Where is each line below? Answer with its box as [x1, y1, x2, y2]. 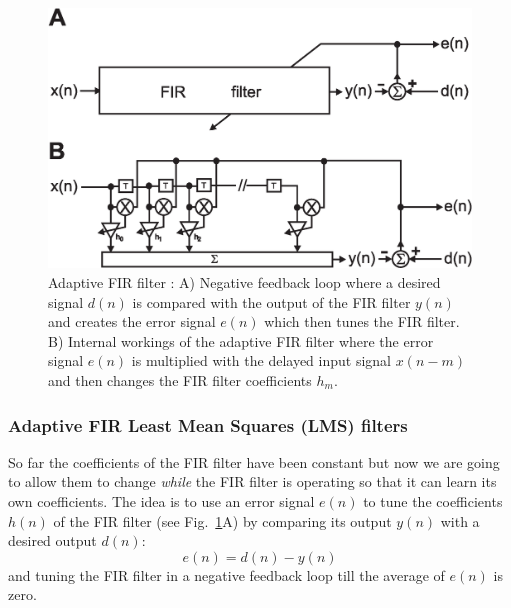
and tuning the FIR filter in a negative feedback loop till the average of [8, 564, 445, 585]
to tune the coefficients [363, 491, 503, 511]
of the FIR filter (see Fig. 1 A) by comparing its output [53, 510, 392, 531]
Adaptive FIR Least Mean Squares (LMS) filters [8, 412, 408, 437]
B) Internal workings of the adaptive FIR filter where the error [48, 330, 434, 351]
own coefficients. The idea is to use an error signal [8, 491, 315, 511]
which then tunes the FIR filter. [264, 311, 460, 332]
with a [440, 510, 480, 531]
